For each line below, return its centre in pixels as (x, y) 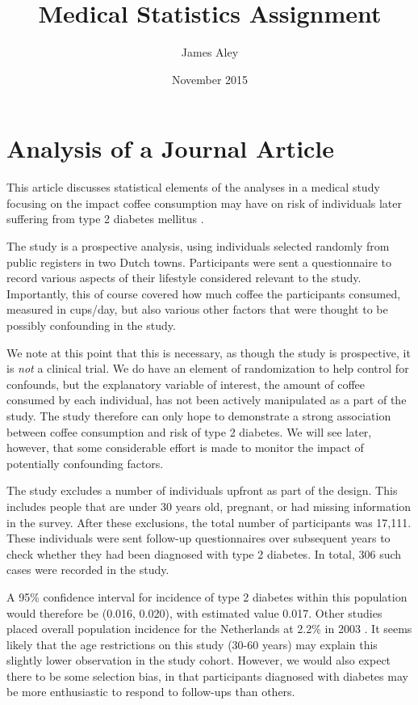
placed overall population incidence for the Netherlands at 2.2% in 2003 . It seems (209, 629)
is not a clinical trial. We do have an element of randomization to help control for (208, 368)
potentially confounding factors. (85, 463)
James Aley (210, 52)
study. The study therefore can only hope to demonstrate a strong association (199, 415)
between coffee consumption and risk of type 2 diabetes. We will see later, (189, 431)
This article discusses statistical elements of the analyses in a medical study (193, 187)
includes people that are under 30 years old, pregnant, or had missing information (209, 506)
